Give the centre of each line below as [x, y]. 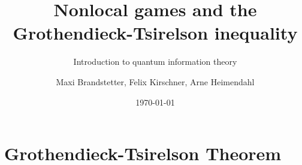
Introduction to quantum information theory [155, 61]
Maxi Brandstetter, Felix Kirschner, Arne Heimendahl [155, 81]
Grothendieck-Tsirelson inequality [155, 33]
